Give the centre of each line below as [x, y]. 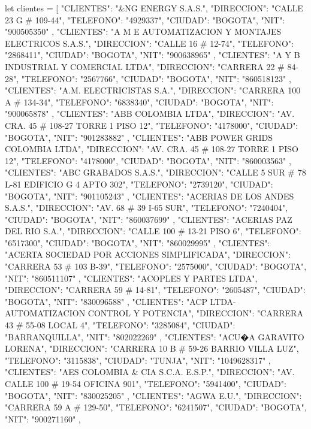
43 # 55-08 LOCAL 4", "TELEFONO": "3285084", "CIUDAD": [120, 325]
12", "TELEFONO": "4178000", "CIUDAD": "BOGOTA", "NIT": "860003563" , [148, 160]
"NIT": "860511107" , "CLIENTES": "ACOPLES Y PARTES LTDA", [131, 278]
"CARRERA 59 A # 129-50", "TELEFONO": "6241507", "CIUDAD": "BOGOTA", [156, 407]
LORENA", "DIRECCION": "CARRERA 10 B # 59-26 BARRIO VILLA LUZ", [152, 348]
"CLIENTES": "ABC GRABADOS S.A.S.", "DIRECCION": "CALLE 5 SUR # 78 [155, 172]
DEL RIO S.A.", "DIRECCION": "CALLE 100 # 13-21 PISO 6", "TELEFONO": [153, 231]
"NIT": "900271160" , [43, 419]
